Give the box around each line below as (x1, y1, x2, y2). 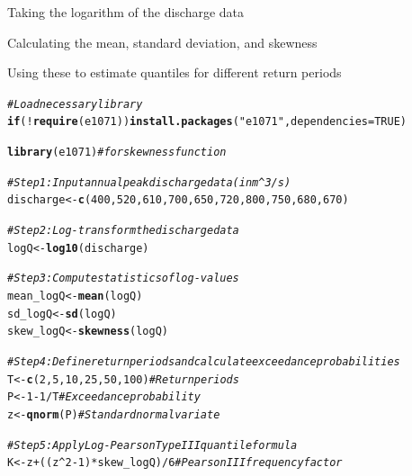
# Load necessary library (7, 97, 143, 111)
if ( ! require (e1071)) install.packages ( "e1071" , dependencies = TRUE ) (7, 115, 407, 129)
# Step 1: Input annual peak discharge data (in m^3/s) (7, 175, 291, 189)
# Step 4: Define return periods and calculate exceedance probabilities (7, 355, 400, 368)
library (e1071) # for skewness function (7, 146, 227, 159)
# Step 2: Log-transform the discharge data (7, 224, 239, 238)
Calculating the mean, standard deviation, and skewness (7, 32, 318, 51)
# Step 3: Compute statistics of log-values (7, 272, 239, 285)
